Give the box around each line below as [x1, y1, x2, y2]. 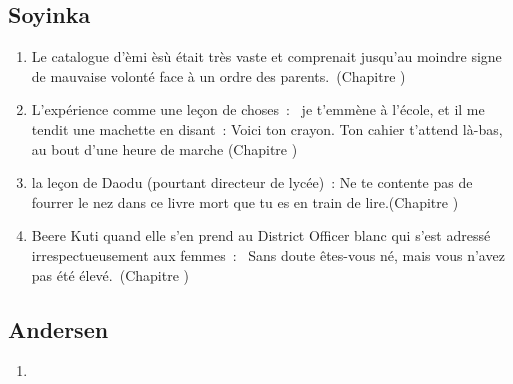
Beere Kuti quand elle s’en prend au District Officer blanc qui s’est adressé [31, 225, 491, 246]
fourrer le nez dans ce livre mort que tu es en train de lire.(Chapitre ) [31, 191, 459, 212]
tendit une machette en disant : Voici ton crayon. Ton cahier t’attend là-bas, [31, 118, 503, 139]
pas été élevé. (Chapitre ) [31, 264, 190, 285]
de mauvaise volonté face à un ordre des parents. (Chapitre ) [31, 65, 406, 86]
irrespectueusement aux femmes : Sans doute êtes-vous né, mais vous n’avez [31, 244, 505, 265]
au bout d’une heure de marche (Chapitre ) [31, 138, 298, 159]
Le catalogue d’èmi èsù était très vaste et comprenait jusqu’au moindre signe [31, 46, 502, 67]
